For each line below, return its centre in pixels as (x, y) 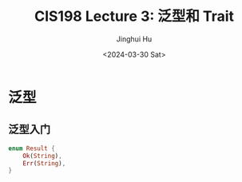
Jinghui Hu (134, 39)
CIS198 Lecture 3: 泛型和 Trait (134, 16)
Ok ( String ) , (42, 156)
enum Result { (32, 148)
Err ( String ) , (44, 163)
